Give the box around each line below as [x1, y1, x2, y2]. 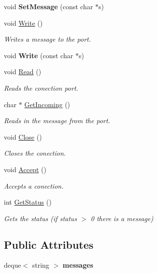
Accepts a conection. [4, 180, 64, 191]
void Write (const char [4, 50, 73, 60]
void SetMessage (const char [4, 1, 93, 11]
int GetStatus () [4, 197, 52, 207]
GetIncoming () [24, 99, 71, 109]
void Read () [4, 66, 42, 77]
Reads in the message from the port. [4, 115, 110, 126]
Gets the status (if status [4, 213, 77, 223]
